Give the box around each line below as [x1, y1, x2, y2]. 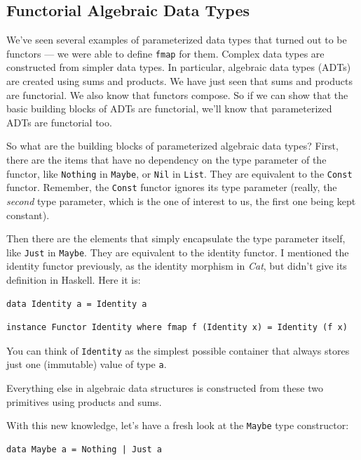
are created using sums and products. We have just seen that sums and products [6, 74, 353, 88]
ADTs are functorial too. [6, 114, 112, 129]
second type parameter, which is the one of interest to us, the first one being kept [6, 193, 356, 208]
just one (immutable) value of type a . [6, 357, 167, 372]
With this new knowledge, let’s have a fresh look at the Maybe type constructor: [6, 418, 349, 433]
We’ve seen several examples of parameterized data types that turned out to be [6, 32, 347, 47]
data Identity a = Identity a [6, 298, 147, 309]
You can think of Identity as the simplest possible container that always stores [6, 343, 350, 357]
